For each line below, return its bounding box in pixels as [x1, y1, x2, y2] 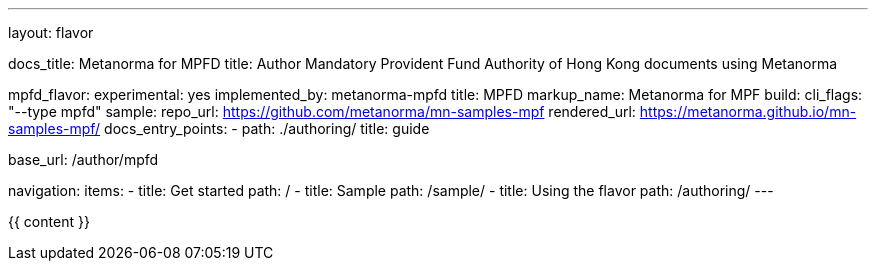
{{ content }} [8, 213, 90, 230]
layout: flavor [8, 24, 94, 41]
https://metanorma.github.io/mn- [639, 103, 857, 120]
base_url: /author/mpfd [8, 151, 159, 168]
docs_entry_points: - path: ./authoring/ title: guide [104, 120, 430, 137]
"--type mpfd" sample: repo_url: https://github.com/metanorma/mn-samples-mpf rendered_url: [8, 103, 636, 120]
